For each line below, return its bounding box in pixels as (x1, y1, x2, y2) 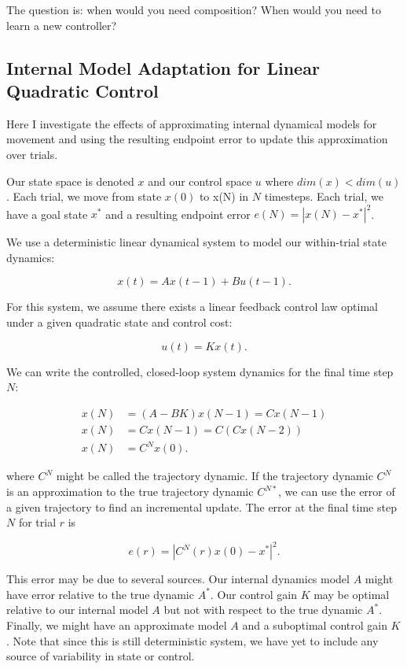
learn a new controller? (6, 17, 117, 33)
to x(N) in (199, 188, 249, 205)
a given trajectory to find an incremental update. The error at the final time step (6, 498, 397, 515)
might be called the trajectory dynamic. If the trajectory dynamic (56, 468, 373, 484)
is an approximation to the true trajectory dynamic (6, 483, 254, 499)
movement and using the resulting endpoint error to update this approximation (6, 131, 388, 147)
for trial (18, 514, 57, 530)
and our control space (148, 172, 252, 189)
